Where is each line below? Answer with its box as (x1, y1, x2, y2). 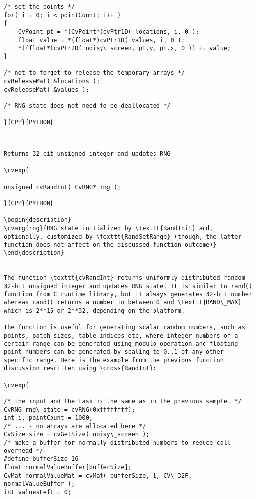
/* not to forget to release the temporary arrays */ (4, 69, 185, 77)
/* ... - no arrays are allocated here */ (4, 422, 146, 430)
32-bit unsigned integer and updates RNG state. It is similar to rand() (4, 282, 253, 290)
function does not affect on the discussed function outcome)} (4, 241, 217, 249)
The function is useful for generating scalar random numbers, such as (4, 323, 245, 331)
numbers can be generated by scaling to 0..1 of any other (25, 348, 224, 355)
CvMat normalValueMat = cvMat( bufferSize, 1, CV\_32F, (4, 472, 192, 479)
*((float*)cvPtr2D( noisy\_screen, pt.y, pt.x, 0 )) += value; (18, 45, 231, 52)
